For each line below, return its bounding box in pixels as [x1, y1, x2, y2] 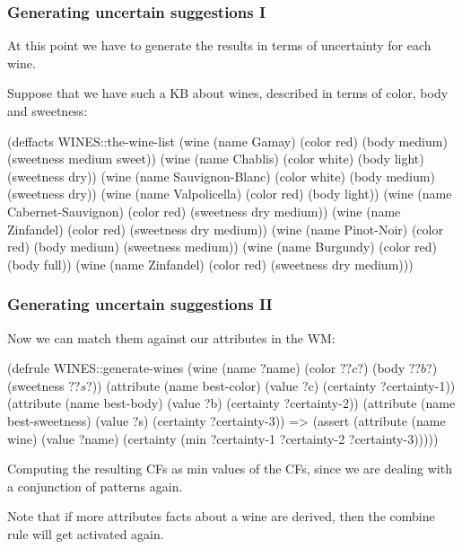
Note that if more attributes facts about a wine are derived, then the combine [7, 507, 435, 526]
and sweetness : [7, 102, 88, 120]
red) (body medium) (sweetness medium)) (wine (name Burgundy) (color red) [7, 237, 437, 256]
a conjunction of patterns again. [7, 476, 183, 495]
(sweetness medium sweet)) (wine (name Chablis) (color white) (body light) [7, 149, 424, 168]
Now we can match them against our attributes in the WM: [7, 328, 336, 347]
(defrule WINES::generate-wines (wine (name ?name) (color [7, 359, 336, 377]
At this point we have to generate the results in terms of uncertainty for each [7, 36, 431, 55]
